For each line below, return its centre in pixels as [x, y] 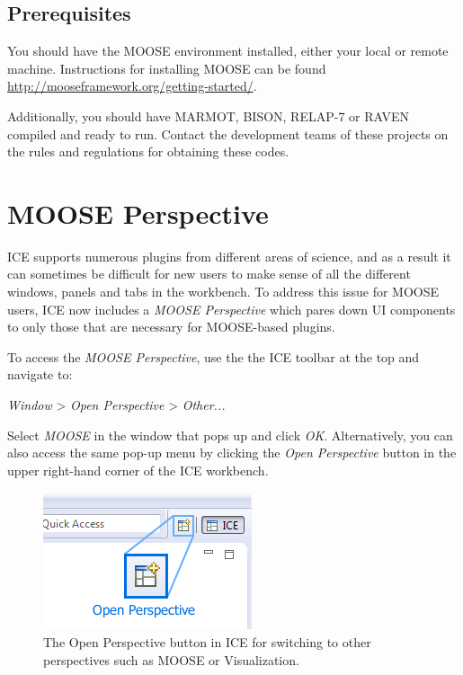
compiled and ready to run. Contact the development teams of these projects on [228, 133]
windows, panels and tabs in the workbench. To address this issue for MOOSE [223, 292]
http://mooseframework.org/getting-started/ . [132, 86]
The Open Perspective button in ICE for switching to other [207, 642]
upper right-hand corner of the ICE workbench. [138, 470]
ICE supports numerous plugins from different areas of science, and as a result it [229, 256]
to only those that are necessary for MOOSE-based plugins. [171, 327]
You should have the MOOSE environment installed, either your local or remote [228, 51]
